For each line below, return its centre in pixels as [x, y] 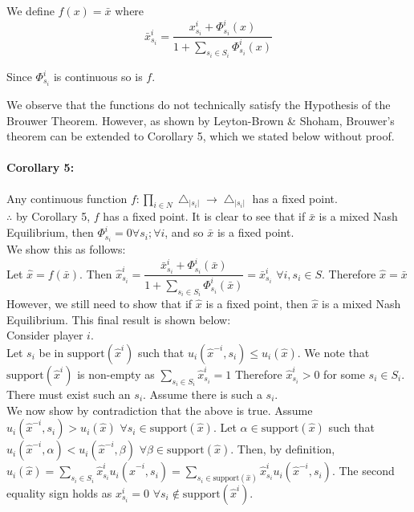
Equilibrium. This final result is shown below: [119, 319]
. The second [363, 471]
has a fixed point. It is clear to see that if [204, 216]
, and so [184, 232]
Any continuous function [67, 198]
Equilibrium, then [50, 232]
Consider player [45, 335]
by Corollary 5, [53, 216]
